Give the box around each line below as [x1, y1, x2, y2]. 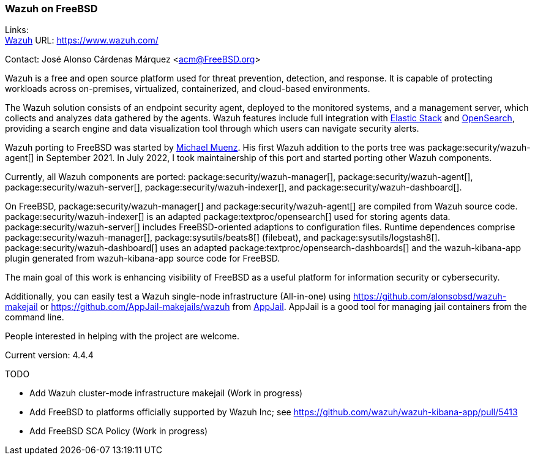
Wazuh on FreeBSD [5, 2, 98, 15]
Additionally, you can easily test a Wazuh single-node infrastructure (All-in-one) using [5, 291, 351, 302]
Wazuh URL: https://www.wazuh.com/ [5, 35, 159, 46]
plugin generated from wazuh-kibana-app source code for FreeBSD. [5, 253, 280, 264]
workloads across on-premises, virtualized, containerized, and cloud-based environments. [5, 83, 370, 94]
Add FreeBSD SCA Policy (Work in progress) [29, 426, 208, 437]
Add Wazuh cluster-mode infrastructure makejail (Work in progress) [29, 388, 303, 399]
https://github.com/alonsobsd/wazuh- [353, 291, 507, 302]
